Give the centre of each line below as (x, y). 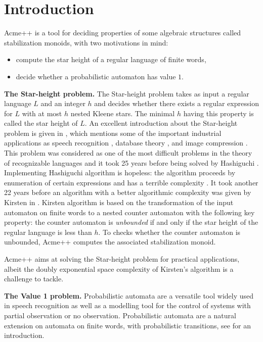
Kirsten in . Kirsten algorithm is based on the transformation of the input (119, 202)
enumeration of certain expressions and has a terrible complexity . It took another (131, 182)
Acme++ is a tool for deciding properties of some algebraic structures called (123, 33)
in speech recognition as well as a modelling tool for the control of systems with (127, 305)
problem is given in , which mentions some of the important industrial (113, 133)
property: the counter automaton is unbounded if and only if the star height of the (131, 222)
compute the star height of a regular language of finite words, (111, 59)
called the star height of (41, 123)
